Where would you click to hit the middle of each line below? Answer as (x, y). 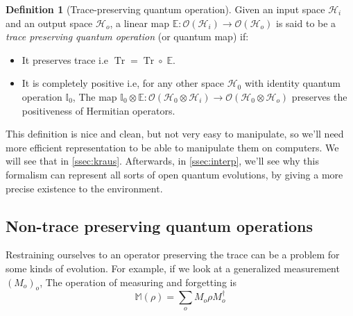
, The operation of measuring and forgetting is (138, 282)
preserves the (319, 96)
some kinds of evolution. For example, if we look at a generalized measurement (173, 268)
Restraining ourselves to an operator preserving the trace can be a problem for (173, 255)
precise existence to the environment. (84, 188)
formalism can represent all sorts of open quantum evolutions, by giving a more (174, 174)
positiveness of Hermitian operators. (98, 110)
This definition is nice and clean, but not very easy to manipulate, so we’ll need (175, 134)
